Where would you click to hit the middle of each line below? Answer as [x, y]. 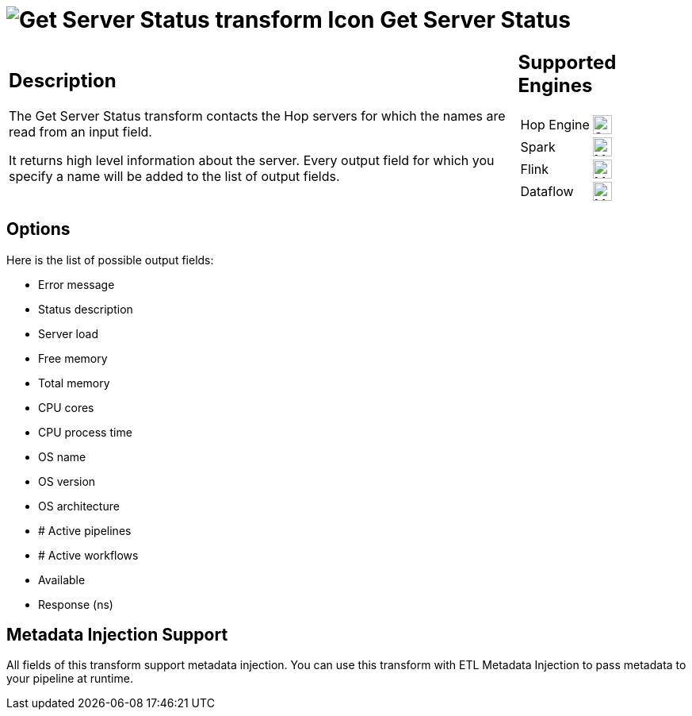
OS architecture [79, 506]
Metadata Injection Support [117, 634]
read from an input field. [80, 132]
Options [38, 229]
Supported [567, 62]
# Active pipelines [85, 530]
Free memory [73, 358]
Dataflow [547, 191]
